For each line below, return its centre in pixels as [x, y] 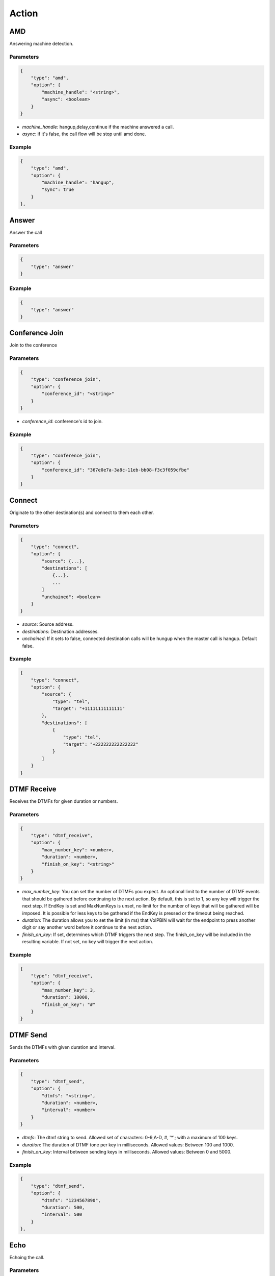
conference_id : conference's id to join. [62, 421]
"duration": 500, [63, 1208]
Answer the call [26, 232]
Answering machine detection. [42, 44]
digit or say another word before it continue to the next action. [87, 927]
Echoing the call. [27, 1257]
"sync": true [58, 190]
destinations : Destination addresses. [60, 631]
